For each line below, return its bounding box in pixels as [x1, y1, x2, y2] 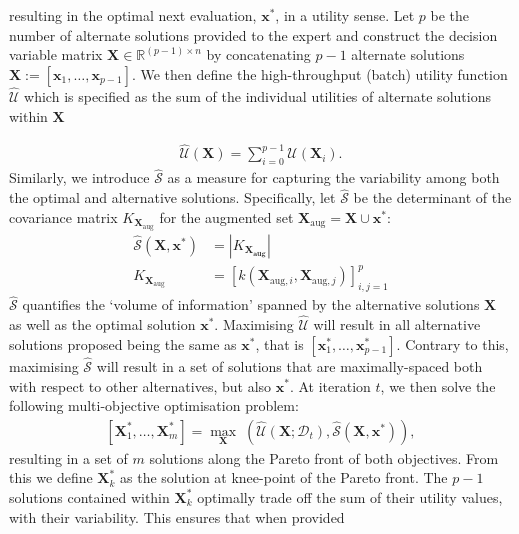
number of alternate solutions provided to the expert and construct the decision [9, 24, 498, 45]
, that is [255, 333, 304, 354]
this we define [9, 467, 93, 488]
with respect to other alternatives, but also [9, 375, 272, 396]
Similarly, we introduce [9, 167, 150, 188]
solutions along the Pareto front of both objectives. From [149, 447, 499, 468]
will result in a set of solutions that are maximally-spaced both [96, 355, 483, 376]
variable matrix [9, 44, 103, 65]
